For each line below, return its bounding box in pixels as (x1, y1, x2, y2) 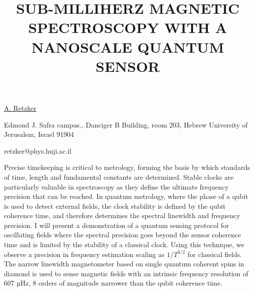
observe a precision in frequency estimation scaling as (4, 249, 165, 259)
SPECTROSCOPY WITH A (28, 17, 227, 37)
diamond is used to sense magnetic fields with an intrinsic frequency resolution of (4, 268, 249, 278)
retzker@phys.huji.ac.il (4, 145, 72, 156)
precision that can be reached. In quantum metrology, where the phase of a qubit (4, 191, 248, 201)
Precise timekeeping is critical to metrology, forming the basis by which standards (4, 162, 250, 172)
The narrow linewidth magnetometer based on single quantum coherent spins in (4, 259, 244, 269)
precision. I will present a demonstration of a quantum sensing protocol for (4, 220, 229, 230)
